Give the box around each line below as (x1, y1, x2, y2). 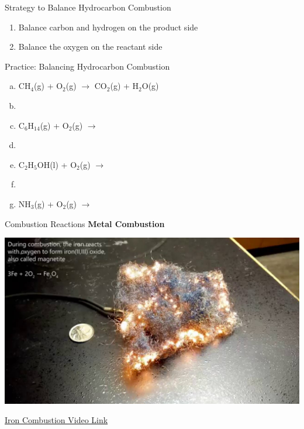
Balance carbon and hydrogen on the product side (18, 20, 198, 33)
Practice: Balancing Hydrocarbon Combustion (5, 60, 170, 72)
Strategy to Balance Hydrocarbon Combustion (5, 1, 171, 13)
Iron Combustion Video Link (5, 414, 108, 426)
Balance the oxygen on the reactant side (18, 40, 163, 53)
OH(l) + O (37, 158, 77, 170)
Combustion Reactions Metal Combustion (5, 217, 165, 229)
